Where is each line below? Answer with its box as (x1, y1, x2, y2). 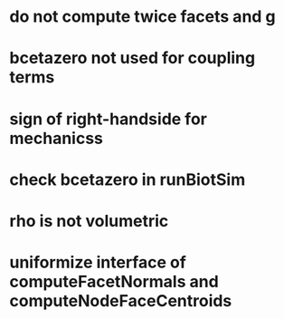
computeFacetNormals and (9, 272, 219, 292)
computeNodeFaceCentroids (9, 291, 232, 312)
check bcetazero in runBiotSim (9, 169, 246, 189)
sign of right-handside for (9, 109, 208, 129)
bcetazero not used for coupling (9, 48, 256, 69)
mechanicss (9, 128, 104, 149)
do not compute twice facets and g (9, 6, 276, 27)
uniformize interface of (9, 252, 187, 273)
